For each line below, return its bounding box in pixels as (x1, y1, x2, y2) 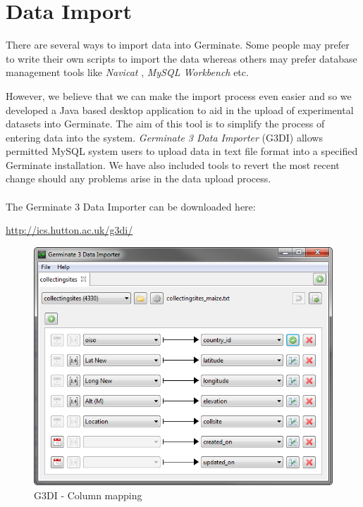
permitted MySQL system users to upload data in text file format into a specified (6, 144, 358, 158)
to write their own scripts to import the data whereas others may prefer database (6, 51, 357, 65)
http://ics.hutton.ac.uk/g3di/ (6, 223, 133, 237)
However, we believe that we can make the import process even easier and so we (6, 88, 352, 103)
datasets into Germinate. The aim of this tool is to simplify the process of (6, 116, 325, 131)
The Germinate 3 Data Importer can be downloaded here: (6, 199, 256, 213)
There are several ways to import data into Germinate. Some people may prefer (6, 37, 350, 52)
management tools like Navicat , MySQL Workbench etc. (6, 65, 249, 80)
